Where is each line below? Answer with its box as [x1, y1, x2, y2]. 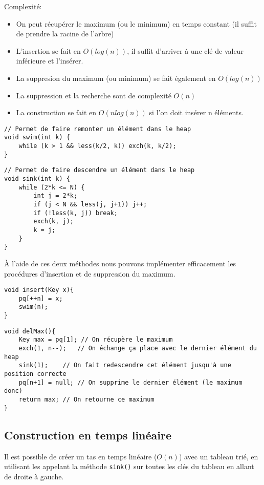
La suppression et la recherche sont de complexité [16, 90, 171, 100]
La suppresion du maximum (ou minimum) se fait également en [16, 72, 216, 83]
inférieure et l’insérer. [16, 55, 83, 66]
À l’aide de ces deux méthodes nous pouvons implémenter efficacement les [4, 258, 236, 268]
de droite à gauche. [4, 471, 64, 481]
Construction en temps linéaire [4, 427, 172, 442]
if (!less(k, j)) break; [33, 209, 118, 217]
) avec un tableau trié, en [179, 451, 258, 461]
